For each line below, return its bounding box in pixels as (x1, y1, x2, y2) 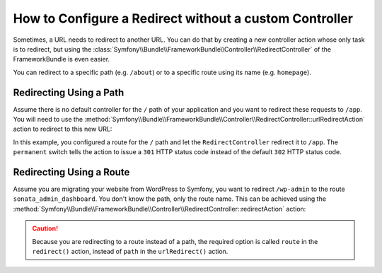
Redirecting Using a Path (13, 86, 125, 98)
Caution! (32, 224, 59, 233)
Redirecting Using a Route (13, 166, 130, 178)
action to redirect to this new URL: (13, 124, 112, 134)
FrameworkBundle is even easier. (13, 55, 110, 64)
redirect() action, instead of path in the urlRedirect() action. (32, 248, 228, 256)
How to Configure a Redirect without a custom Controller (13, 11, 354, 26)
